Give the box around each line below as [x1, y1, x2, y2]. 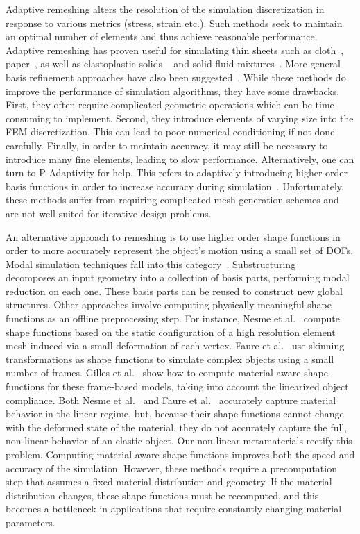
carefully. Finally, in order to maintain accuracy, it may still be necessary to [6, 137, 328, 152]
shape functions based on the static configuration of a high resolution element [6, 324, 336, 339]
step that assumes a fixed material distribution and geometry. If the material [6, 474, 332, 489]
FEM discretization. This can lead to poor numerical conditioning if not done [6, 124, 335, 139]
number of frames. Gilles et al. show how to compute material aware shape [6, 365, 328, 380]
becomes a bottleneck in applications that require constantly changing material [6, 501, 342, 516]
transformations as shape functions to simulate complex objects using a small [6, 351, 334, 366]
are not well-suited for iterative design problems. [6, 206, 212, 220]
